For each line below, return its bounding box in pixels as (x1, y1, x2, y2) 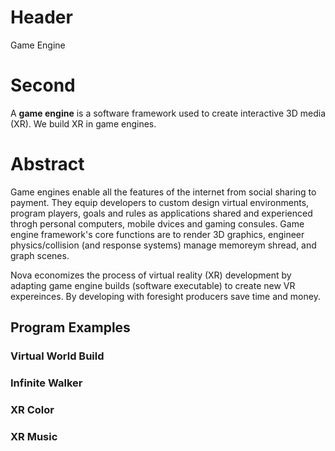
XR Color (10, 402, 55, 416)
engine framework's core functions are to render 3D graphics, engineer (10, 228, 305, 240)
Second (10, 74, 76, 97)
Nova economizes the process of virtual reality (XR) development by (10, 269, 292, 281)
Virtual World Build (10, 349, 105, 363)
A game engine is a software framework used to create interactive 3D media (10, 107, 326, 119)
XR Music (10, 429, 58, 443)
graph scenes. (10, 249, 70, 261)
